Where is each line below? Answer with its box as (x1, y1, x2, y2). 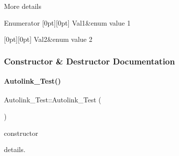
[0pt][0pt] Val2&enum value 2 (4, 34, 92, 44)
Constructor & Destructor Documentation (4, 55, 175, 67)
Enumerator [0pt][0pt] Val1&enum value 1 (4, 17, 131, 28)
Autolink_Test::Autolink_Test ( (4, 94, 101, 105)
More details (4, 1, 41, 11)
